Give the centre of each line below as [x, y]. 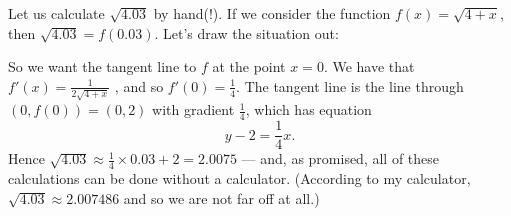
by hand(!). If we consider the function [272, 13]
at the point [249, 66]
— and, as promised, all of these [340, 158]
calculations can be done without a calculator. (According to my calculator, [239, 178]
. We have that [369, 66]
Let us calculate [56, 13]
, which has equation [308, 109]
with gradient [193, 109]
